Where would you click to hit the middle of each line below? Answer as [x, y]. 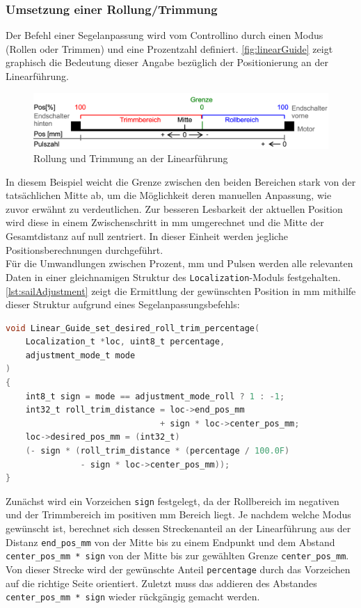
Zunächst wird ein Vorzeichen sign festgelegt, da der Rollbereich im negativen [173, 501]
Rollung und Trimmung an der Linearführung [131, 158]
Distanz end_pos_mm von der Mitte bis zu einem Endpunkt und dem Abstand [170, 542]
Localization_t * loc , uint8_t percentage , [125, 342]
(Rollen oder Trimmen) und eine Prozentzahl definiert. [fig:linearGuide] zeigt [169, 48]
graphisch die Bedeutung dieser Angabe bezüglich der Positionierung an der [167, 62]
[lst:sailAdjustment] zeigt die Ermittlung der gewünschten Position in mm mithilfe [181, 290]
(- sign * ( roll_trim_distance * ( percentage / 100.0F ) [158, 451]
